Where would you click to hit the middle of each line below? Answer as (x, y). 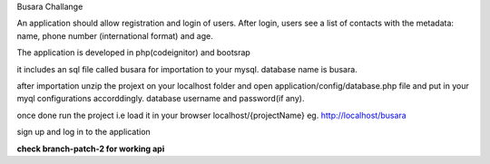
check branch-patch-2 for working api (91, 149)
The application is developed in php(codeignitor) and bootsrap (134, 53)
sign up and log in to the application (84, 132)
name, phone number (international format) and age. (115, 35)
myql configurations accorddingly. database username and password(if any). (161, 99)
